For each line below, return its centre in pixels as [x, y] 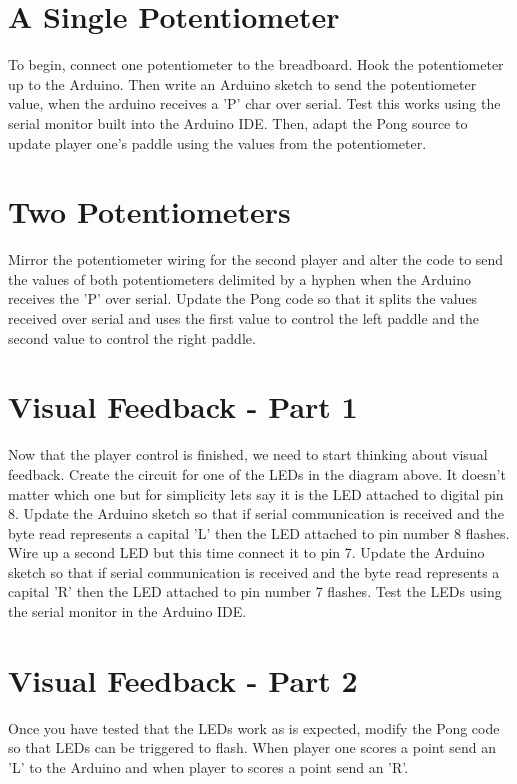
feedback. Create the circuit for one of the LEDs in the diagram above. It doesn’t [257, 473]
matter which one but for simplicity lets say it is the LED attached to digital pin [256, 493]
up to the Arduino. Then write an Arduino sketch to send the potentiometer [242, 83]
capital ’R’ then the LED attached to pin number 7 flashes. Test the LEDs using [255, 591]
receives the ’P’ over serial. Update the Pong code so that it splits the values [243, 298]
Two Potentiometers [149, 211]
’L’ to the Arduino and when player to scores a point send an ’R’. [208, 766]
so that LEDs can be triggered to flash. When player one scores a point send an [252, 747]
